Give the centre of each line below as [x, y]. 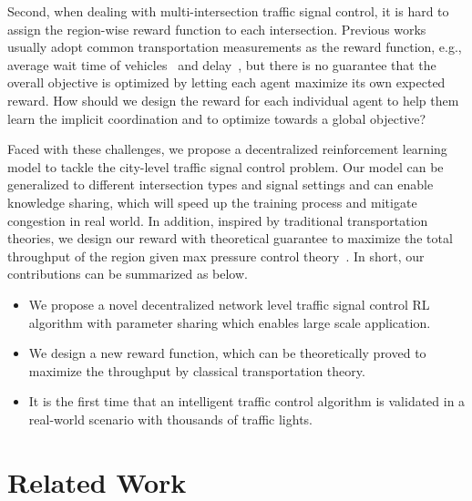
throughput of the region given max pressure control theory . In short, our [216, 256]
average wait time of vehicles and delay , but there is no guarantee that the [222, 64]
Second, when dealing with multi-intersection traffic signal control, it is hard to [228, 11]
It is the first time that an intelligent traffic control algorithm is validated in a [247, 401]
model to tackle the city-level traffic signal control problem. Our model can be [226, 166]
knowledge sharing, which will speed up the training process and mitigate [212, 202]
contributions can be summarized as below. [128, 274]
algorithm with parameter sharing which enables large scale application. [230, 322]
